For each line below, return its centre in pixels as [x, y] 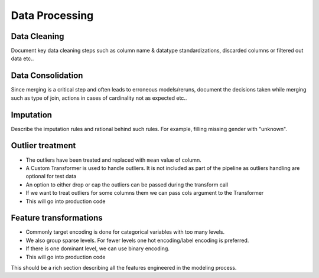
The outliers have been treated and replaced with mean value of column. [114, 160]
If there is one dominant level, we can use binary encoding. [97, 248]
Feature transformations [57, 218]
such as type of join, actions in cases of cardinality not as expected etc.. [99, 98]
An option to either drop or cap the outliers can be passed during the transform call [127, 184]
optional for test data [51, 176]
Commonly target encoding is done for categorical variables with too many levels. [125, 232]
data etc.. [22, 58]
